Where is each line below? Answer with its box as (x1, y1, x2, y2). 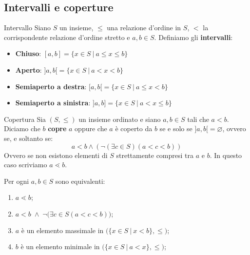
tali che (187, 114, 209, 124)
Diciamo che (4, 123, 40, 134)
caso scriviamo (4, 159, 47, 170)
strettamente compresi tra (116, 150, 194, 160)
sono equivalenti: (55, 176, 105, 186)
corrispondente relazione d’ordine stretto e (4, 32, 130, 42)
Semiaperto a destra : (15, 81, 87, 91)
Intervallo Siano (4, 22, 51, 33)
